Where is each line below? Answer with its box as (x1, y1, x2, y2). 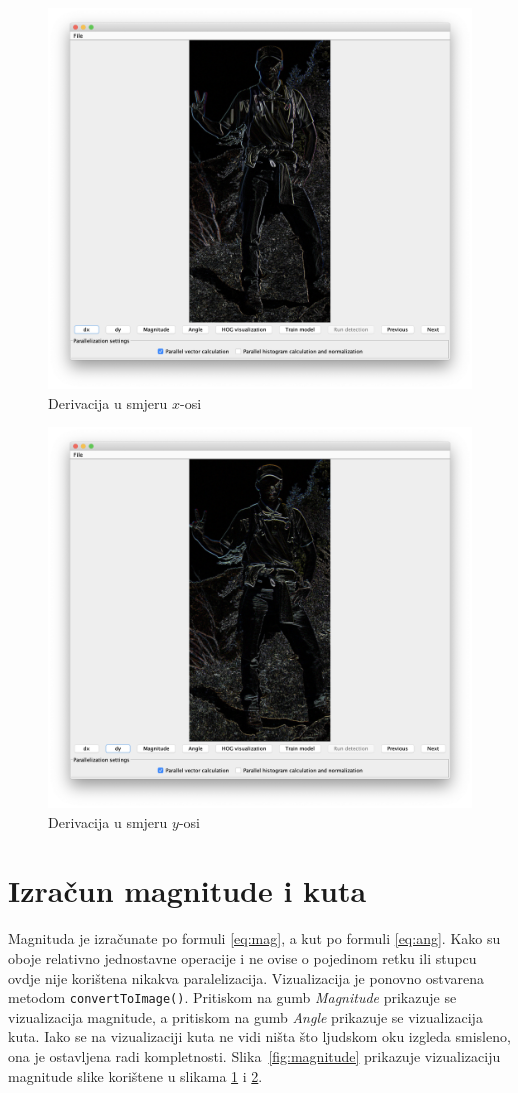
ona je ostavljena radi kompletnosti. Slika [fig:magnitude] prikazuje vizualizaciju (8, 1046, 501, 1066)
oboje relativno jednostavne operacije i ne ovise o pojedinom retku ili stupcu (8, 947, 477, 968)
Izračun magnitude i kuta (8, 870, 367, 911)
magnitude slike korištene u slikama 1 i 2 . (8, 1065, 263, 1086)
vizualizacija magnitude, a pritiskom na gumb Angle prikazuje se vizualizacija (8, 1006, 483, 1027)
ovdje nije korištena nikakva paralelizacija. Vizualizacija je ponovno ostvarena (8, 967, 484, 988)
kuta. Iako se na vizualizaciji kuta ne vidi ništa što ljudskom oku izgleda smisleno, (8, 1026, 511, 1047)
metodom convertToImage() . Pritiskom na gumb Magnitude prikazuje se (8, 987, 457, 1008)
